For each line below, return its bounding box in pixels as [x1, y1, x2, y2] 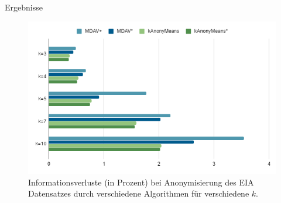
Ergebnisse [5, 1, 43, 13]
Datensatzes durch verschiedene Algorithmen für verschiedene [28, 187, 249, 199]
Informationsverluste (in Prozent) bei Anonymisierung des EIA [28, 176, 254, 188]
